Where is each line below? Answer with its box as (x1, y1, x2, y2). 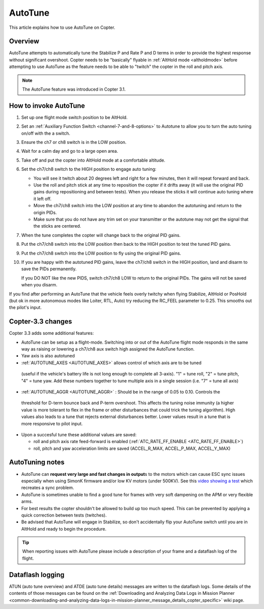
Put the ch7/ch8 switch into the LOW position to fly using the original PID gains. (21, 250, 181, 256)
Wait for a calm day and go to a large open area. (21, 148, 118, 154)
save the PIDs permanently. (21, 266, 77, 272)
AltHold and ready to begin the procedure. (21, 526, 107, 532)
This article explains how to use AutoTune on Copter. (9, 24, 115, 30)
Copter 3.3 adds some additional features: (9, 330, 94, 336)
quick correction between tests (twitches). (21, 512, 107, 518)
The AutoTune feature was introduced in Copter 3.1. (22, 86, 126, 93)
